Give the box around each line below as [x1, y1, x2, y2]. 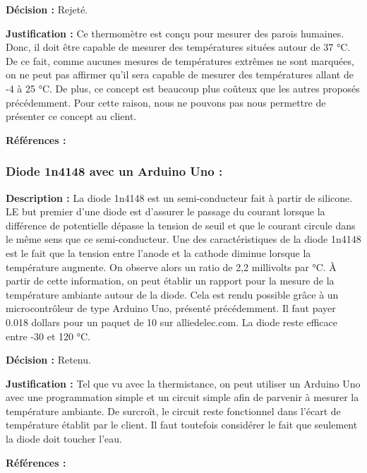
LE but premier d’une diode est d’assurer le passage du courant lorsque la [6, 204, 325, 219]
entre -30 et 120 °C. [6, 328, 90, 343]
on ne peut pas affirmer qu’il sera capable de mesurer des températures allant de [6, 67, 354, 82]
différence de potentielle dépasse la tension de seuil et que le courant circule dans [6, 217, 356, 232]
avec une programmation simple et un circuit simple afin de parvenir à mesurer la [6, 390, 359, 405]
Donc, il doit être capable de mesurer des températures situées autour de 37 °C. [6, 40, 351, 54]
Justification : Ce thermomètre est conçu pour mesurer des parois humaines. [6, 25, 344, 40]
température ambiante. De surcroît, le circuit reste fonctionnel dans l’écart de [6, 403, 341, 418]
